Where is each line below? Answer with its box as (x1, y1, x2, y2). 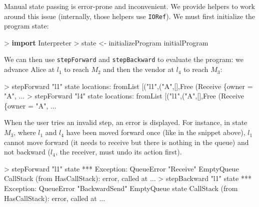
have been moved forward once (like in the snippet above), (66, 127, 245, 137)
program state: (4, 20, 49, 31)
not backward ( (4, 146, 50, 157)
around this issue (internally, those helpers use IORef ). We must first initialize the (4, 10, 255, 21)
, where (13, 127, 36, 137)
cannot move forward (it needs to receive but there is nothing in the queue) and (4, 136, 249, 147)
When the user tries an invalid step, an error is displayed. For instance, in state (4, 117, 247, 127)
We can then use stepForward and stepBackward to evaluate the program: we (4, 54, 244, 64)
